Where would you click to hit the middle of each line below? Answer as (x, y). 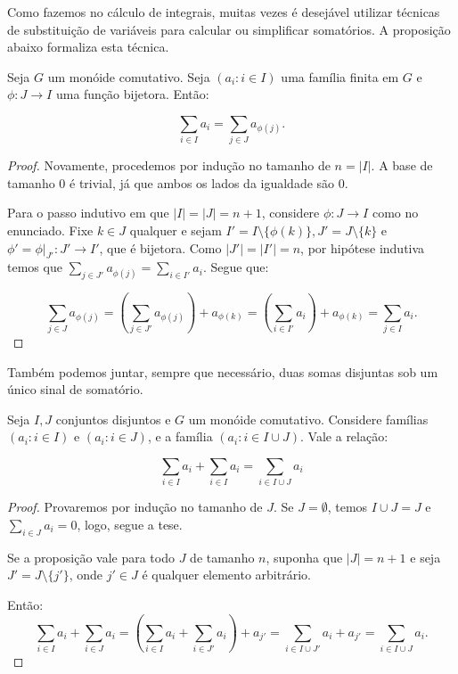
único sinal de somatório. (75, 389)
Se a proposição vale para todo (91, 557)
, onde (86, 575)
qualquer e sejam (176, 230)
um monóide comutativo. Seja (129, 76)
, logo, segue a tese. (130, 524)
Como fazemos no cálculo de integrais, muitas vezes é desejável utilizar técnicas (224, 12)
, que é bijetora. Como (160, 247)
